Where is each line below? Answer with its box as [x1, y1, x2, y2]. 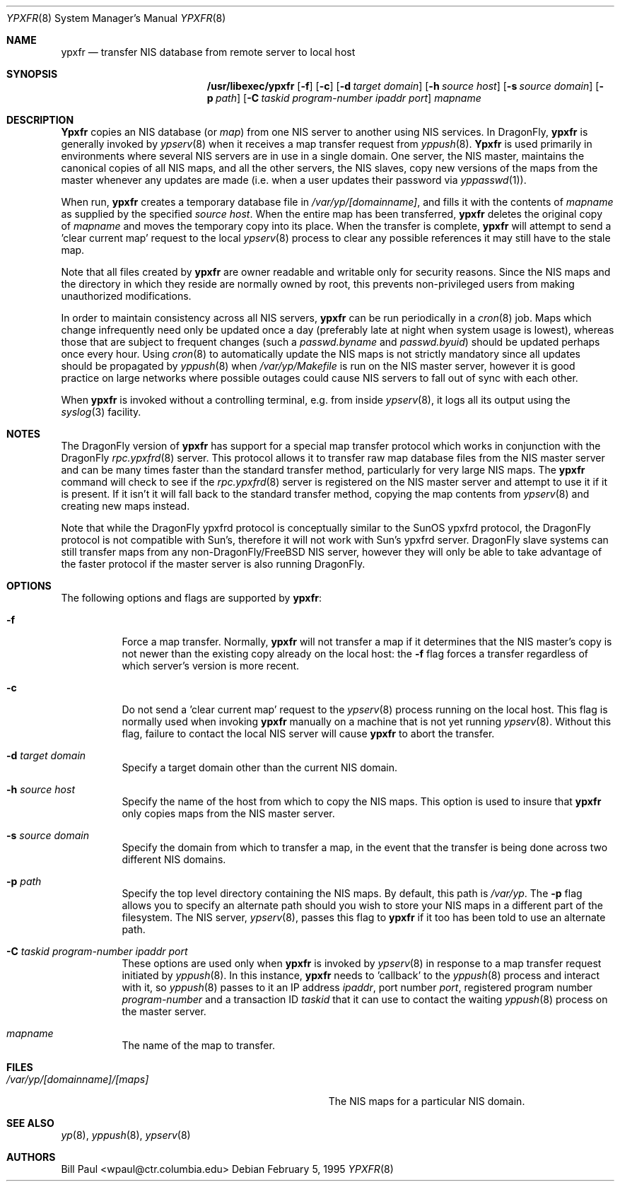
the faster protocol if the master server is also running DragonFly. [61, 558, 365, 570]
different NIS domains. [122, 853, 226, 865]
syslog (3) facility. [61, 406, 141, 418]
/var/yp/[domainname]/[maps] [6, 1073, 149, 1085]
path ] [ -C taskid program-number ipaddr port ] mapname [215, 92, 481, 104]
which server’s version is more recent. [122, 660, 300, 672]
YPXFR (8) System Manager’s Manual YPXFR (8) [6, 12, 226, 24]
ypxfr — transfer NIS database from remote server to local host [61, 46, 356, 58]
